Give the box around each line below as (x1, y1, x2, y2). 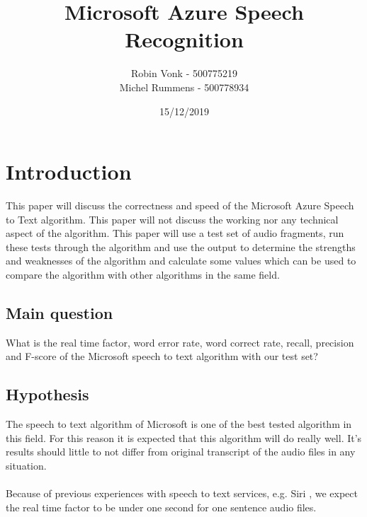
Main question (6, 301, 113, 323)
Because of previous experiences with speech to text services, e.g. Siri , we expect (6, 486, 358, 501)
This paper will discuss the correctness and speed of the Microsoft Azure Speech (6, 198, 354, 213)
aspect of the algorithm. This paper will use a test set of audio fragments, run (6, 226, 344, 240)
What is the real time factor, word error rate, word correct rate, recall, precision (6, 335, 354, 349)
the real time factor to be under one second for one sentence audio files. (6, 499, 317, 514)
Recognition (125, 25, 244, 54)
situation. (6, 458, 47, 472)
